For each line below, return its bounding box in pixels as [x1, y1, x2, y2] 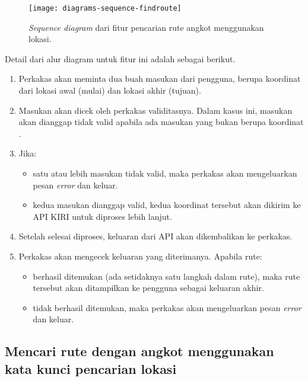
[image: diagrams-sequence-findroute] [28, 4, 182, 12]
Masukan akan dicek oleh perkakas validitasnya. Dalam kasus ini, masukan [18, 104, 293, 116]
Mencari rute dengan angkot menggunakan [5, 342, 274, 360]
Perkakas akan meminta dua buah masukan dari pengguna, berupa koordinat [18, 72, 301, 85]
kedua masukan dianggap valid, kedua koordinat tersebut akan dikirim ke [33, 198, 301, 211]
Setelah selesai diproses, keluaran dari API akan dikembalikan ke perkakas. [18, 230, 293, 242]
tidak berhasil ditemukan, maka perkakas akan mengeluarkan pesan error [33, 301, 301, 313]
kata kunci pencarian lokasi [5, 359, 177, 377]
